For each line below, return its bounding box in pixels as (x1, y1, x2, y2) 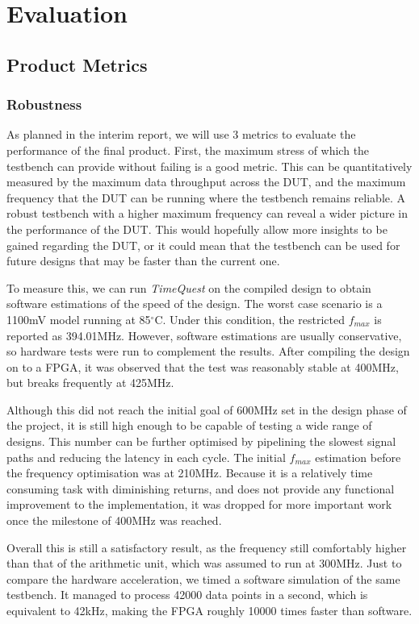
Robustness (6, 94, 82, 114)
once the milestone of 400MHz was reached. (6, 512, 222, 529)
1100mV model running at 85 (6, 310, 151, 327)
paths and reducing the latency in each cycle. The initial (6, 448, 286, 465)
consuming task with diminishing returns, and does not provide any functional (6, 480, 395, 497)
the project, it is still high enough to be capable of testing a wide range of (6, 417, 372, 434)
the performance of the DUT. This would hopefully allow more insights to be (6, 220, 388, 237)
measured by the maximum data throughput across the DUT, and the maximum (6, 173, 406, 190)
